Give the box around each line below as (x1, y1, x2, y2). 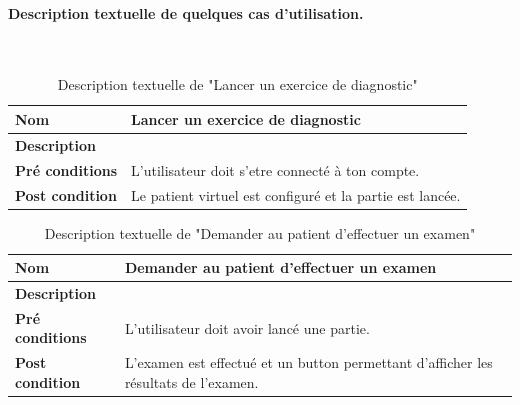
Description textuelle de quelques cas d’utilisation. (8, 2, 364, 23)
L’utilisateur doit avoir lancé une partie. (124, 317, 370, 338)
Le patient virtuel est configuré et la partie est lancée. (131, 184, 461, 205)
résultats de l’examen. (124, 371, 259, 392)
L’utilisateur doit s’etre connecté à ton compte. (131, 159, 420, 180)
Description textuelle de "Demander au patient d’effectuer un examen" (44, 222, 476, 243)
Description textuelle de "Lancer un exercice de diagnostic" (57, 74, 418, 95)
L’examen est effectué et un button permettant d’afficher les (124, 352, 493, 373)
